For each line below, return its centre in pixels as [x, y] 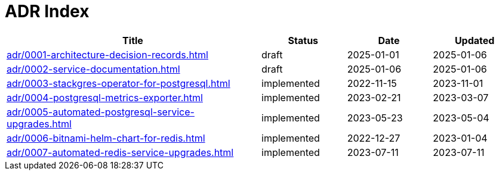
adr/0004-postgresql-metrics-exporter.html [105, 97]
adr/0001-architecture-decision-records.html [107, 54]
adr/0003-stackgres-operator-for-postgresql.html [118, 83]
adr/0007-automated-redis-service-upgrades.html [120, 152]
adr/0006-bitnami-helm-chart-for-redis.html [106, 138]
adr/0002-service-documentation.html [93, 69]
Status [303, 40]
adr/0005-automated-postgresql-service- [101, 112]
